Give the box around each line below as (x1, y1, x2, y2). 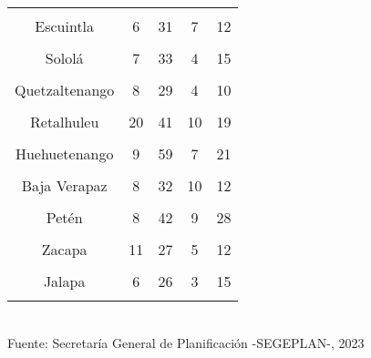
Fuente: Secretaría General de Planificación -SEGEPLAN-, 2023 (7, 332, 365, 352)
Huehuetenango (15, 143, 114, 164)
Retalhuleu (30, 111, 99, 132)
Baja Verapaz (21, 175, 108, 196)
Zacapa (41, 239, 88, 260)
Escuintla (35, 15, 95, 36)
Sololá (45, 47, 84, 68)
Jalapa (43, 271, 86, 292)
